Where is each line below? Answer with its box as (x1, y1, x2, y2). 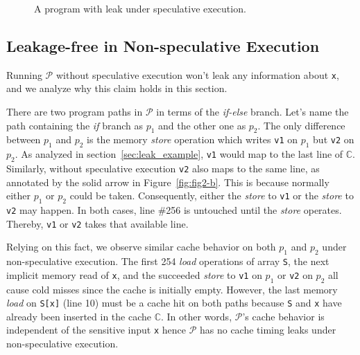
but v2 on (313, 132, 354, 147)
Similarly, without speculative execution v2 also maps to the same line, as (6, 161, 320, 176)
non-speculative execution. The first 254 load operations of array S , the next (6, 254, 329, 268)
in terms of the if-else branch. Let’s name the (156, 104, 349, 119)
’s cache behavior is (242, 309, 325, 323)
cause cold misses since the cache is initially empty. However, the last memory (6, 282, 338, 296)
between (6, 132, 41, 147)
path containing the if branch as (6, 118, 143, 132)
